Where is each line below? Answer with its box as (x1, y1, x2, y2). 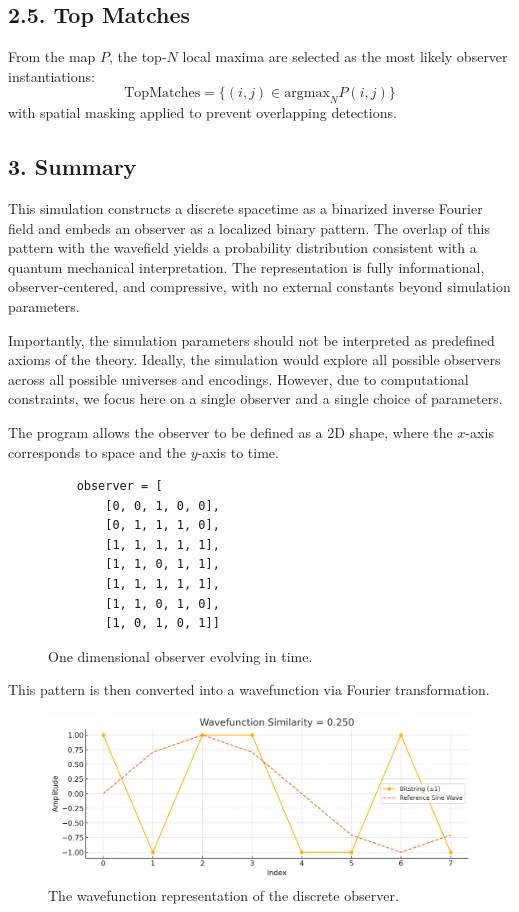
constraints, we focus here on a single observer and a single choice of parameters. (8, 388, 503, 409)
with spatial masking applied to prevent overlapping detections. (8, 102, 397, 123)
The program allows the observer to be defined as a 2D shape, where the (8, 421, 453, 442)
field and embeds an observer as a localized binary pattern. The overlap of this (8, 217, 490, 238)
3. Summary (8, 151, 137, 182)
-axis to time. (197, 441, 279, 462)
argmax (284, 86, 330, 101)
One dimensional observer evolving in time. (48, 645, 313, 666)
